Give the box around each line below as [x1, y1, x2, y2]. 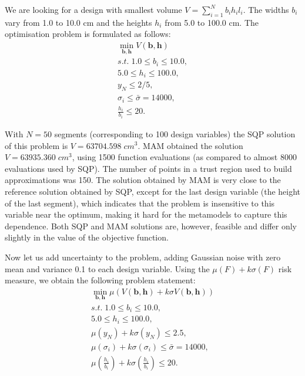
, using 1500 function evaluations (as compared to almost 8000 [72, 151, 297, 163]
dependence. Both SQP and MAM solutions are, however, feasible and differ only [5, 219, 297, 232]
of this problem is [5, 139, 68, 151]
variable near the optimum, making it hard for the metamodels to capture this [5, 208, 287, 221]
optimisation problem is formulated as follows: [5, 28, 171, 40]
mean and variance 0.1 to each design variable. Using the [5, 262, 210, 275]
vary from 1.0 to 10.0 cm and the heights [5, 16, 152, 28]
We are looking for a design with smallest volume [5, 4, 182, 15]
